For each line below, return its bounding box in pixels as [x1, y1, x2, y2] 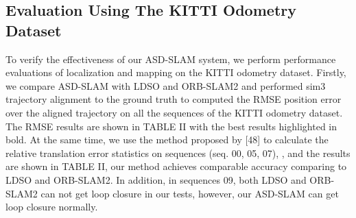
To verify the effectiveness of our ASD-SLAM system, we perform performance [5, 51, 336, 66]
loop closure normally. [5, 199, 98, 214]
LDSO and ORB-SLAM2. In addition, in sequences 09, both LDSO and [5, 172, 307, 186]
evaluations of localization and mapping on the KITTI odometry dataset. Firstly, [5, 65, 346, 80]
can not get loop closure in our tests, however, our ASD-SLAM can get [40, 186, 339, 200]
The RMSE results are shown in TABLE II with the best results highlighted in [5, 119, 337, 133]
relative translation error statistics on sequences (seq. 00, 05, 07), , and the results [5, 145, 351, 160]
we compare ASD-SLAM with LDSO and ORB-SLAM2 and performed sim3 [5, 78, 326, 93]
